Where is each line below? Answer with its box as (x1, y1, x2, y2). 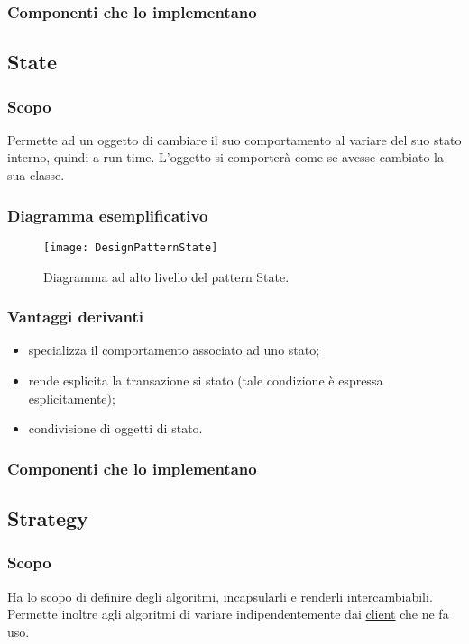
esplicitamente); (28, 388, 115, 407)
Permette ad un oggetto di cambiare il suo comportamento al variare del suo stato (7, 130, 462, 149)
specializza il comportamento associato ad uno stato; (28, 340, 320, 359)
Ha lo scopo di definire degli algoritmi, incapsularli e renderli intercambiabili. (7, 586, 433, 605)
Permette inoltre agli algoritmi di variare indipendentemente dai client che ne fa (7, 604, 449, 623)
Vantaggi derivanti (7, 305, 144, 328)
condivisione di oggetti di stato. (28, 419, 203, 438)
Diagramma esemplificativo (7, 204, 208, 226)
